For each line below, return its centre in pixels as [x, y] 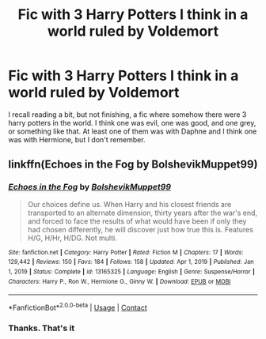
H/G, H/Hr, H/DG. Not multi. [72, 238]
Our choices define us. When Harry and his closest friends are [129, 204]
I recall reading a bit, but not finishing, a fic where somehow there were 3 [127, 114]
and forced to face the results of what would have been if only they [137, 221]
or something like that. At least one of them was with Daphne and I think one [133, 131]
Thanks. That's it [42, 328]
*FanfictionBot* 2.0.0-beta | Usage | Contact [78, 307]
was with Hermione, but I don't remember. [77, 139]
